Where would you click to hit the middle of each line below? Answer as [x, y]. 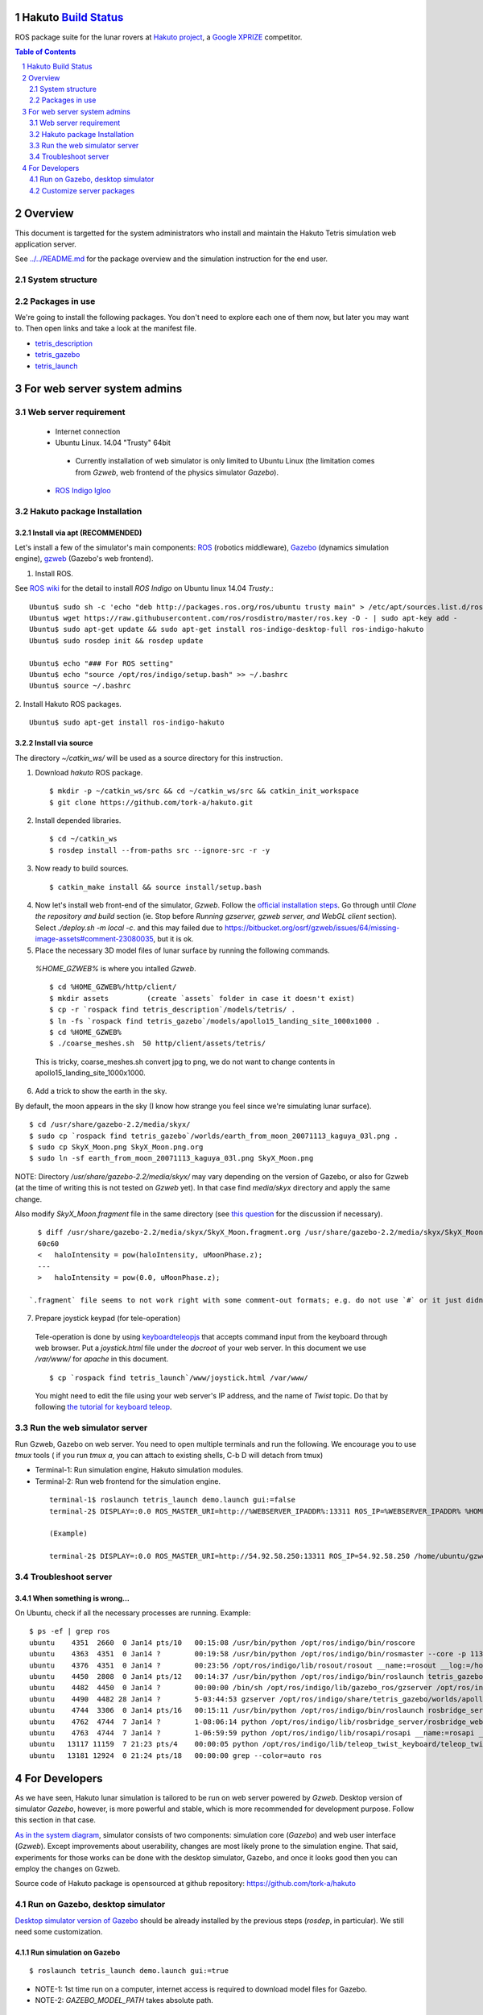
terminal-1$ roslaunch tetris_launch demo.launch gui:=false [172, 1500]
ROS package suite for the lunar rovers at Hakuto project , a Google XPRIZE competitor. [159, 37]
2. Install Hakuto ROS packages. [68, 704]
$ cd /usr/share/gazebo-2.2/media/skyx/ [110, 1125]
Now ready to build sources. [82, 868]
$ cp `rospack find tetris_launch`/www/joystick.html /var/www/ [179, 1377]
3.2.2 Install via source [54, 743]
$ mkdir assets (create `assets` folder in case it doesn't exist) [202, 998]
